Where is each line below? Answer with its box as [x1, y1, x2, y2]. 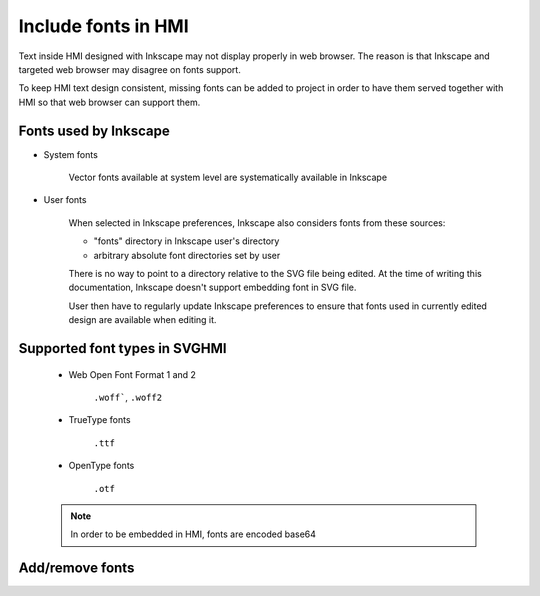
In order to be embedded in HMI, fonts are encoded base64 [70, 528, 317, 540]
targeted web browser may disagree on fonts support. [18, 63, 242, 75]
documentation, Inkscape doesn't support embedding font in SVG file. [68, 281, 357, 294]
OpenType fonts [68, 460, 135, 472]
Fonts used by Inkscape [18, 122, 170, 139]
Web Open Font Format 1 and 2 [68, 368, 197, 380]
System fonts [43, 148, 99, 160]
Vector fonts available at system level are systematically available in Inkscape [68, 171, 388, 184]
